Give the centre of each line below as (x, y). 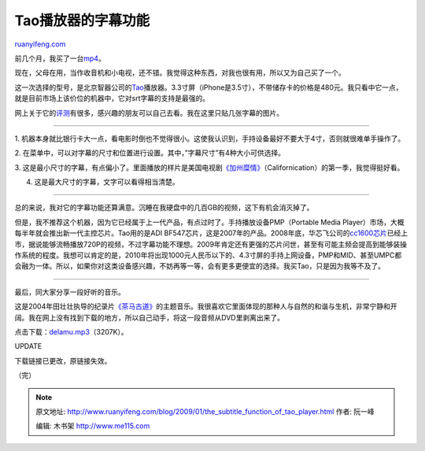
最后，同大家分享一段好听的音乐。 (70, 292)
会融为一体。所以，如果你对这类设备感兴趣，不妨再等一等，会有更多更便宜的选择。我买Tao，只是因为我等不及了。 (200, 266)
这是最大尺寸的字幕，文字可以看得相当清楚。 (107, 182)
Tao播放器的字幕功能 (82, 20)
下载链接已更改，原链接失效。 (63, 360)
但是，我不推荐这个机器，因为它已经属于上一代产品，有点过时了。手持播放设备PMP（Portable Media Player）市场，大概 (209, 222)
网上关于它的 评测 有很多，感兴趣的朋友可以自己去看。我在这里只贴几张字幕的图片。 (149, 113)
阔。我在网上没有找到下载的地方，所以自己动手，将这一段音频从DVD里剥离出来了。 (150, 317)
